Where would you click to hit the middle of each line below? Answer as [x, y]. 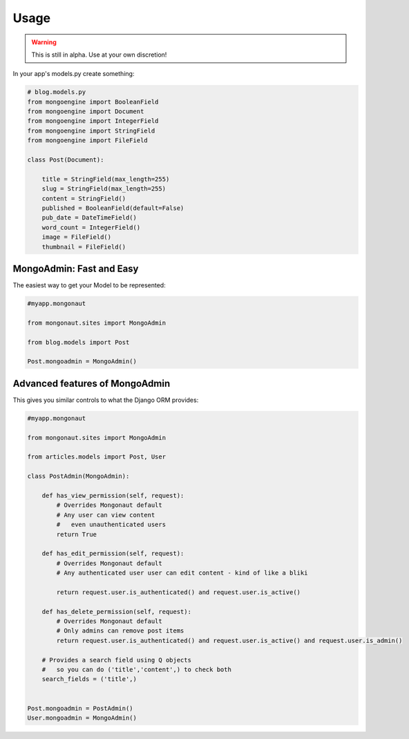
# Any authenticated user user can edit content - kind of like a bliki [182, 573]
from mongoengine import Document [86, 112]
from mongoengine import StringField [91, 131]
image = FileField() [77, 237]
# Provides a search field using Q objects [116, 660]
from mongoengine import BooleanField [93, 102]
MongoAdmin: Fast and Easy [76, 268]
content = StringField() [84, 198]
